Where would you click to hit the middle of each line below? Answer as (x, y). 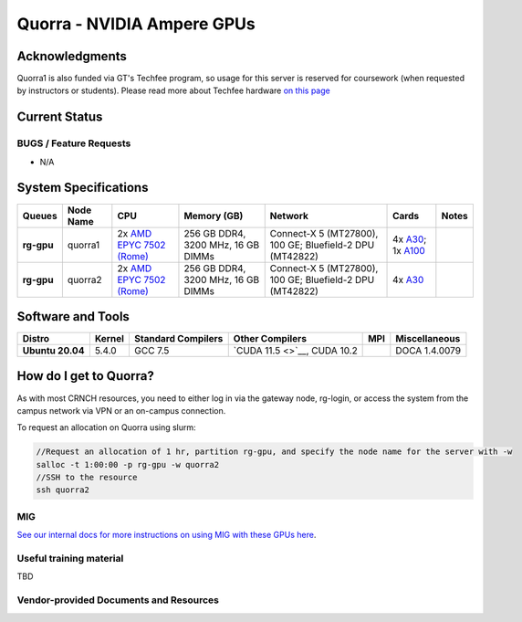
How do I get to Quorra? (86, 376)
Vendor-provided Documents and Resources (118, 600)
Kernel (110, 339)
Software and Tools (73, 316)
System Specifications (83, 188)
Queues (40, 216)
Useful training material (70, 558)
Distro (36, 339)
